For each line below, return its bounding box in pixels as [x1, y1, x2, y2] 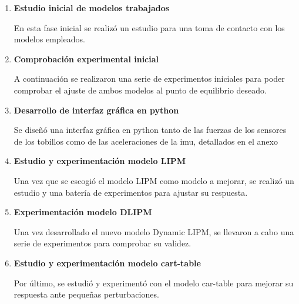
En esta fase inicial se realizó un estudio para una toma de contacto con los [14, 21, 285, 34]
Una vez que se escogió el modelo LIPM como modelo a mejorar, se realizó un [14, 174, 294, 186]
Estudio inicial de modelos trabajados [14, 2, 170, 14]
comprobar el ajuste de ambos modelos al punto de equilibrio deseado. [14, 83, 267, 96]
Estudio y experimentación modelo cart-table [14, 256, 201, 269]
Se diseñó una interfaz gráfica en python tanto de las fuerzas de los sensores [14, 123, 287, 136]
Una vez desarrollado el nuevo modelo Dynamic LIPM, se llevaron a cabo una [14, 225, 294, 238]
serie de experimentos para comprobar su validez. [14, 237, 192, 249]
